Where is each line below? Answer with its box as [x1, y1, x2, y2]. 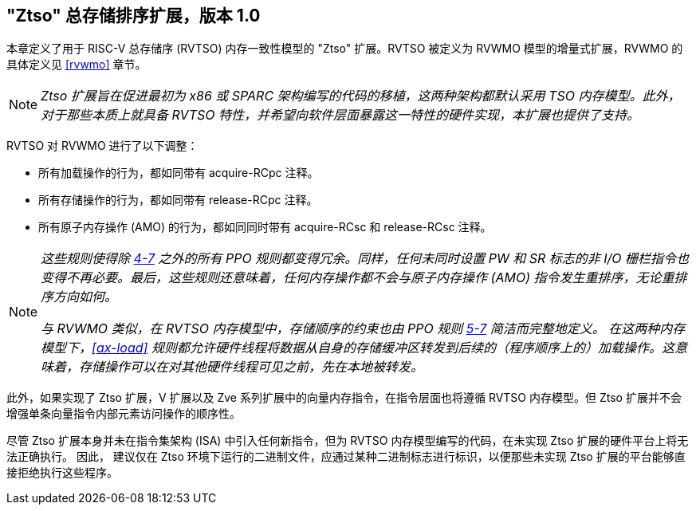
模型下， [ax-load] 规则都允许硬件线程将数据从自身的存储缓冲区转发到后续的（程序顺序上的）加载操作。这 [41, 340, 674, 356]
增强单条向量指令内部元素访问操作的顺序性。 [6, 407, 241, 421]
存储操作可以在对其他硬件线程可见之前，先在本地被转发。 [79, 359, 424, 375]
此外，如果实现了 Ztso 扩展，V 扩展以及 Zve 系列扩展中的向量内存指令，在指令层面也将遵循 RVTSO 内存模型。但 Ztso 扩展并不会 [6, 391, 682, 405]
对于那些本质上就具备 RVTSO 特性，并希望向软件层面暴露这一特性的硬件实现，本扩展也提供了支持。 [41, 107, 639, 124]
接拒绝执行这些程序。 [6, 466, 118, 480]
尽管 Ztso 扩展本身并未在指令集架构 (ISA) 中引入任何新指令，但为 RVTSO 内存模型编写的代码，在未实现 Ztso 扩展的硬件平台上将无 [6, 434, 689, 448]
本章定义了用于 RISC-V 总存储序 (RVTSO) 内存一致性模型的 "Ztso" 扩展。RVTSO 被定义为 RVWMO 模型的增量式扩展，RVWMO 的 [6, 41, 683, 56]
